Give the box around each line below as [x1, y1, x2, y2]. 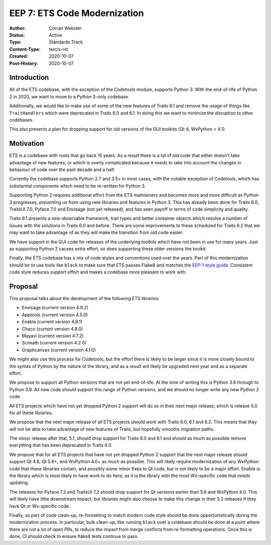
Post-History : [9, 60, 39, 66]
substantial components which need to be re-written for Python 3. [9, 183, 146, 189]
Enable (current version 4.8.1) [22, 319, 82, 325]
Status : [9, 32, 25, 38]
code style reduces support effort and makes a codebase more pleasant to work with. [9, 269, 187, 275]
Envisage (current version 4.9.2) [22, 305, 89, 311]
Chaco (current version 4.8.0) [22, 326, 83, 332]
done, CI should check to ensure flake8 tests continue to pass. [9, 533, 139, 539]
